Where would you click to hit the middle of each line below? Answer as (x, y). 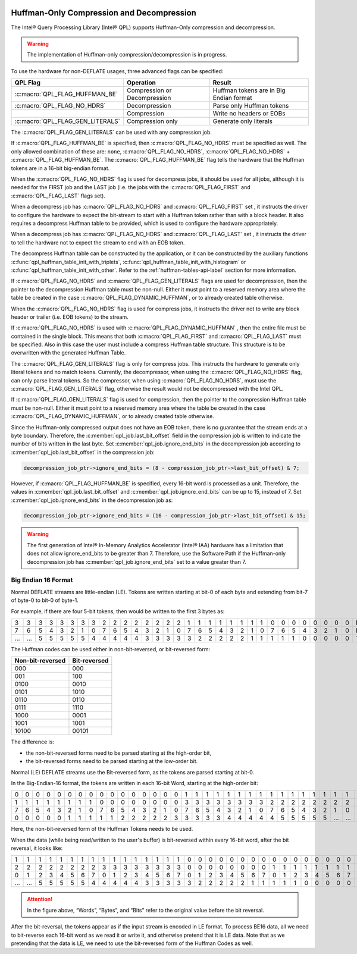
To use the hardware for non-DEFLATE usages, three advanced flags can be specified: (117, 71)
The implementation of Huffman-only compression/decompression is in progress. (127, 55)
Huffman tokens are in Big (249, 90)
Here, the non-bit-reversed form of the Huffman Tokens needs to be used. (102, 829)
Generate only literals (243, 121)
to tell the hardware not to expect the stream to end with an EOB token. (98, 242)
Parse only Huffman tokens (251, 106)
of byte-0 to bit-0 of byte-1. (45, 600)
